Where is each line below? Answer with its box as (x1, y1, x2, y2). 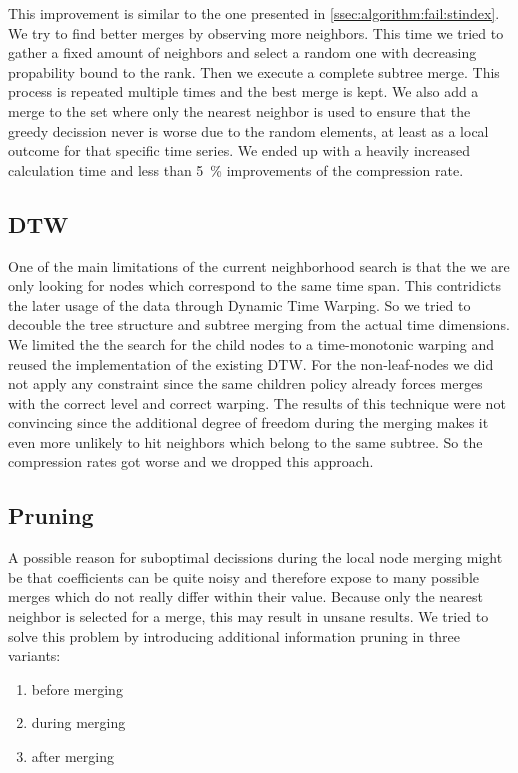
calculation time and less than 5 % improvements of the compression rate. (8, 159, 464, 180)
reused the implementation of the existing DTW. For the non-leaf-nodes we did (8, 353, 494, 374)
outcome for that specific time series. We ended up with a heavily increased (8, 140, 470, 161)
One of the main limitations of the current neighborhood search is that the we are (8, 255, 510, 276)
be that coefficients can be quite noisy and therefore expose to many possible (8, 566, 479, 587)
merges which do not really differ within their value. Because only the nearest (8, 586, 484, 607)
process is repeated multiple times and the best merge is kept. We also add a (8, 81, 479, 102)
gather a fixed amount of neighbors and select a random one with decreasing (8, 42, 477, 63)
